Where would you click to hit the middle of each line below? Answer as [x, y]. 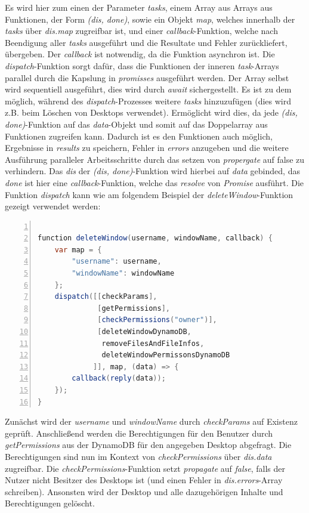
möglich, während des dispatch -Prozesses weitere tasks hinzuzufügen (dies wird [148, 101]
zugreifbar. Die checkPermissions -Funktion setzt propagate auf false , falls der [145, 468]
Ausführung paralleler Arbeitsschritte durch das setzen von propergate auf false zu [155, 159]
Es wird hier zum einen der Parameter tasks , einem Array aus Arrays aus [139, 7]
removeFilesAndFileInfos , [153, 343]
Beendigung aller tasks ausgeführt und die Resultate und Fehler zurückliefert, [146, 42]
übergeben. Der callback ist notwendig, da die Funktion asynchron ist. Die [140, 54]
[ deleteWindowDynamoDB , [144, 332]
